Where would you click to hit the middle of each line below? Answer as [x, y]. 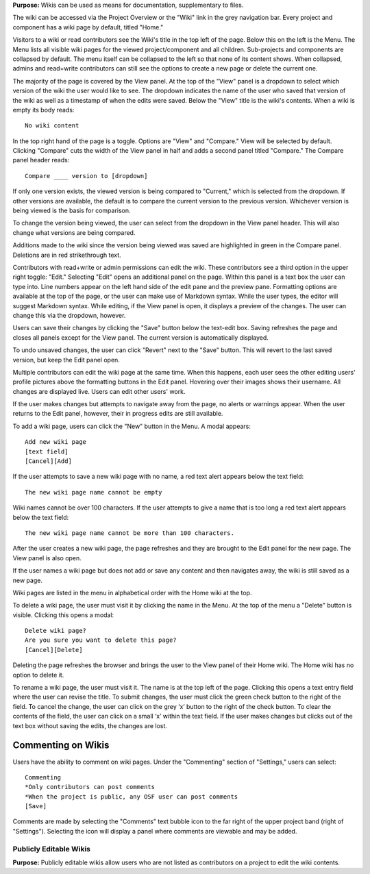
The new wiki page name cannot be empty [94, 492]
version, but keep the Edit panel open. [66, 360]
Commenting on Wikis [61, 746]
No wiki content [52, 126]
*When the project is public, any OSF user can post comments [132, 797]
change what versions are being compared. [74, 232]
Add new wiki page [56, 442]
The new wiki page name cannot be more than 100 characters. [129, 533]
